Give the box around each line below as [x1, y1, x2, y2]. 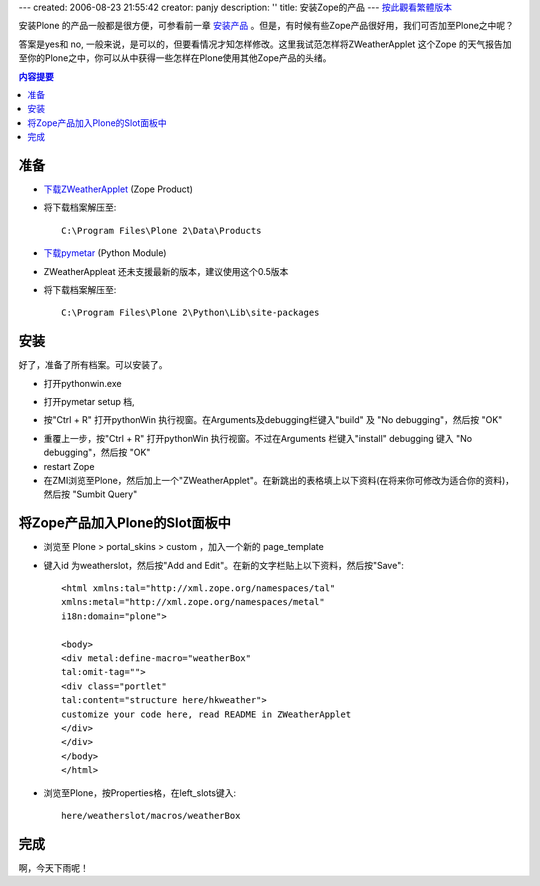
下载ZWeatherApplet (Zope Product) [43, 183, 194, 195]
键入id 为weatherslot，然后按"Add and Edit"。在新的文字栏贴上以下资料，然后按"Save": [43, 559, 404, 571]
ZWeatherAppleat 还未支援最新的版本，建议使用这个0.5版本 [43, 265, 289, 277]
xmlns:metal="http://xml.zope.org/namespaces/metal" [61, 596, 325, 608]
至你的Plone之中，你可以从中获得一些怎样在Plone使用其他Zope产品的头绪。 [18, 52, 332, 64]
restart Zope [43, 460, 95, 472]
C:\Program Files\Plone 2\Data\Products [61, 225, 262, 236]
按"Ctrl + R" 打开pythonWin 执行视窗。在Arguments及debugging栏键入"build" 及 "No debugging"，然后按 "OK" [43, 414, 503, 426]
